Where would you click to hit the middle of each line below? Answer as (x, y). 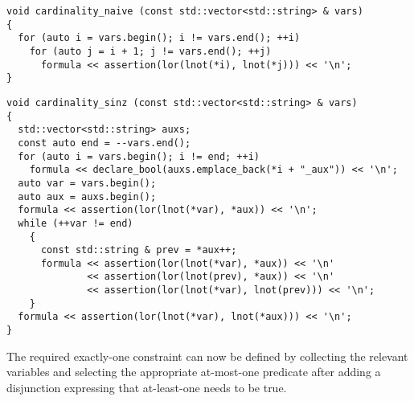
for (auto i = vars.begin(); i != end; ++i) (139, 156)
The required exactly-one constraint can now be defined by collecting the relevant (207, 356)
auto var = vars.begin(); (87, 183)
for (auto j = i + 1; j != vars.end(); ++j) (150, 51)
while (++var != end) (76, 223)
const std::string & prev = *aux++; (139, 250)
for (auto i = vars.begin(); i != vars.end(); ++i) (159, 38)
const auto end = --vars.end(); (105, 143)
